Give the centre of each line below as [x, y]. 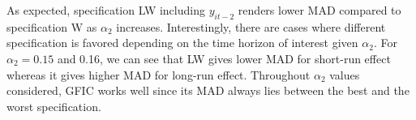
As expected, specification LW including [106, 10]
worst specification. [54, 106]
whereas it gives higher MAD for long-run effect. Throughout [159, 74]
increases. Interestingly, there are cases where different [251, 26]
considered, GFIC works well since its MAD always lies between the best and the [208, 90]
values [345, 74]
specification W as [52, 26]
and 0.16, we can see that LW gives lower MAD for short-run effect [224, 58]
